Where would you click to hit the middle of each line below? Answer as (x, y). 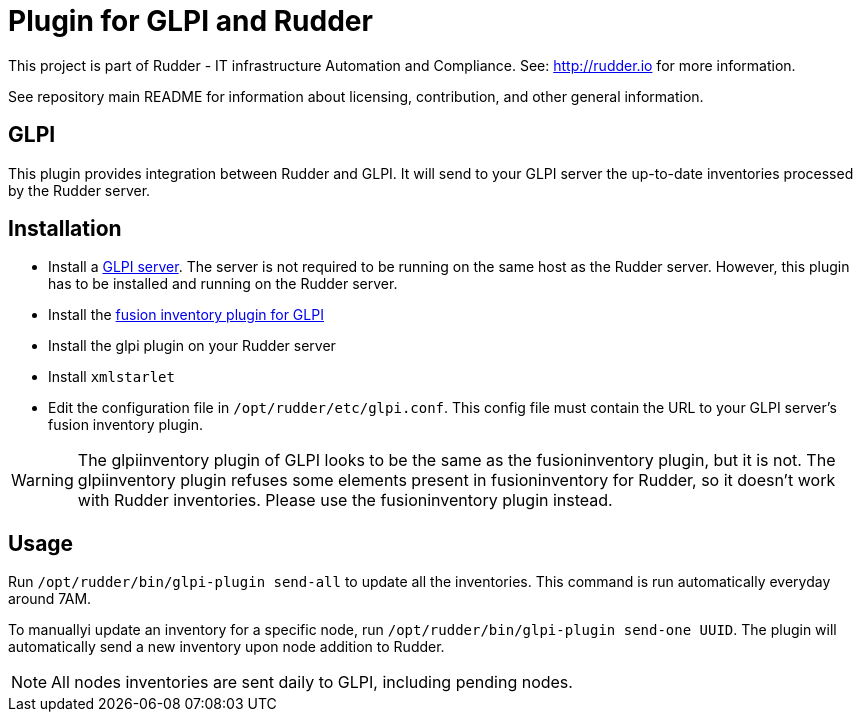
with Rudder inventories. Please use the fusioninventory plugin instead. (345, 500)
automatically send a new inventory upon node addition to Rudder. (226, 647)
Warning (42, 480)
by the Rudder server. (79, 190)
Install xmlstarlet (111, 377)
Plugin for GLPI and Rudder (190, 21)
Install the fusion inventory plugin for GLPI (186, 315)
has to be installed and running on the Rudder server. (223, 284)
